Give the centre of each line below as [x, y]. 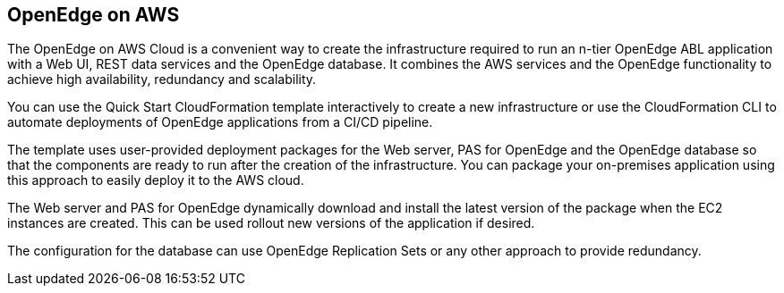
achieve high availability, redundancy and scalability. [162, 80]
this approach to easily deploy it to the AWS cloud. [156, 180]
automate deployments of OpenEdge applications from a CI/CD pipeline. [220, 122]
